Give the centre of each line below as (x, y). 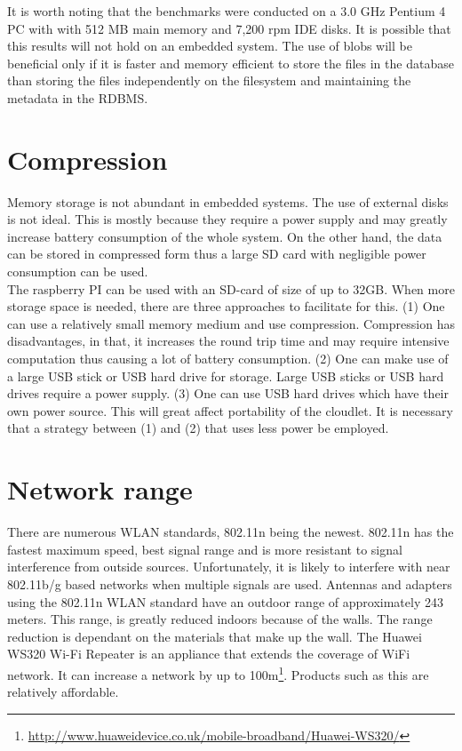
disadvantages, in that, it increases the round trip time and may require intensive (228, 341)
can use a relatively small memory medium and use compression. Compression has (231, 323)
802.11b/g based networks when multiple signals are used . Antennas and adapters (230, 583)
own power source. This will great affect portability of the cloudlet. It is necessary (230, 410)
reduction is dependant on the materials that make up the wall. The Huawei (215, 636)
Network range (100, 489)
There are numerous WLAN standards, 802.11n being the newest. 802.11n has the (231, 532)
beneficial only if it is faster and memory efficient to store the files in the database (231, 63)
